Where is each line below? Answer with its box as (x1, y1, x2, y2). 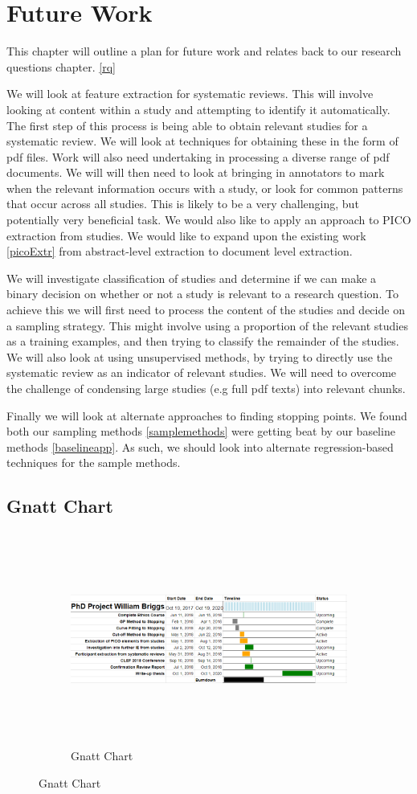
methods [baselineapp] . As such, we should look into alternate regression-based (6, 438, 394, 455)
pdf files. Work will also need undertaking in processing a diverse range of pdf (6, 148, 390, 165)
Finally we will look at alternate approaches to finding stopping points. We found (6, 407, 407, 424)
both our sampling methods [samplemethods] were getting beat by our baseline (6, 423, 395, 440)
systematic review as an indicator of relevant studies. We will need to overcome (6, 364, 397, 381)
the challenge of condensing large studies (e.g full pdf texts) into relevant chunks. (6, 380, 406, 396)
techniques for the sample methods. (6, 454, 181, 471)
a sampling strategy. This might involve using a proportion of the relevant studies (6, 317, 408, 334)
